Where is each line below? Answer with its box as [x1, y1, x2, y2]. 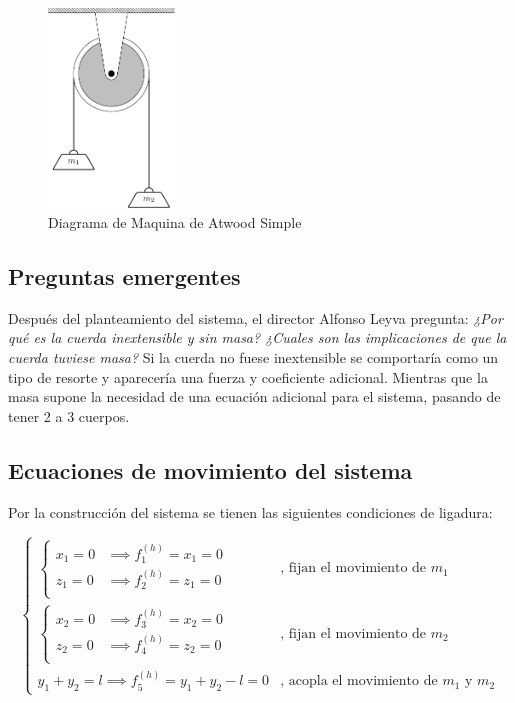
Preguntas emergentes [8, 260, 241, 291]
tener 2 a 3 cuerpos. [8, 405, 130, 426]
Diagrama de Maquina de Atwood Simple [48, 212, 302, 232]
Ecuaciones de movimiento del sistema [8, 454, 413, 485]
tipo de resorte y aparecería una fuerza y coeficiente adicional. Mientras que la [8, 366, 488, 387]
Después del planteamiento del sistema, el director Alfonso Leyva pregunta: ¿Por [8, 307, 503, 328]
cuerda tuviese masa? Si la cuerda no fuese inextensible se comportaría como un [8, 346, 499, 367]
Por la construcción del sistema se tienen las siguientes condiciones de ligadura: [8, 501, 493, 522]
